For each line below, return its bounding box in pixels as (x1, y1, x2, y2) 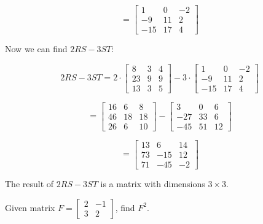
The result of (5, 177, 54, 190)
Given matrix (5, 201, 55, 214)
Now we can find (5, 42, 68, 55)
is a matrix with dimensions (100, 177, 205, 190)
